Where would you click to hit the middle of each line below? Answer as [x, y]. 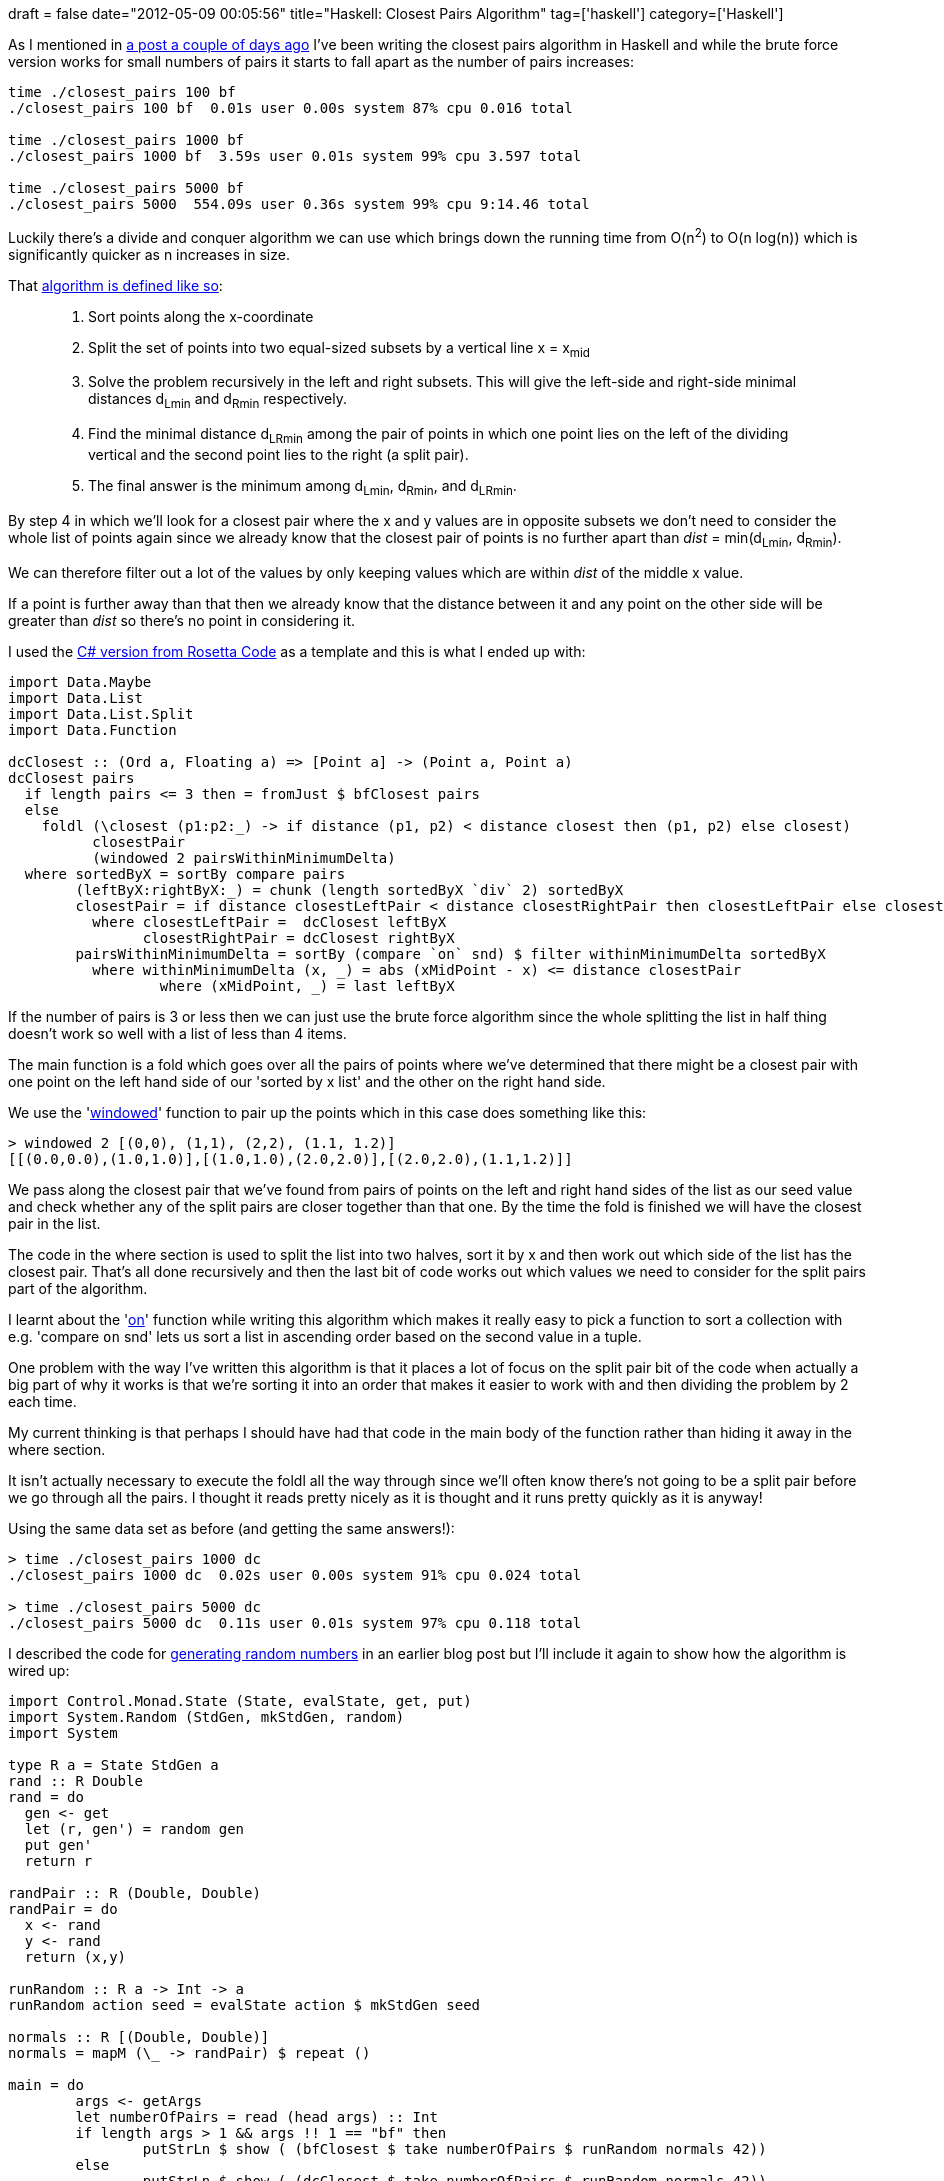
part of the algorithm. [78, 1288]
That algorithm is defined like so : [115, 285]
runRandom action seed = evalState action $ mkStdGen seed [244, 2004]
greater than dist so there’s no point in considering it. [182, 620]
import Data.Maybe [80, 681]
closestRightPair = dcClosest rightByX [298, 937]
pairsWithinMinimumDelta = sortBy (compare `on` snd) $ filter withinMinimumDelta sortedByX [450, 953]
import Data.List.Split [101, 713]
